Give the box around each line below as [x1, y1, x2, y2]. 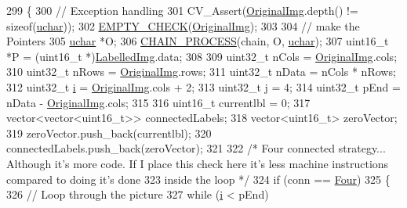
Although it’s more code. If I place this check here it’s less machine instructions [6, 155, 389, 171]
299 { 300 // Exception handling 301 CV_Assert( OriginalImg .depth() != [6, 2, 358, 18]
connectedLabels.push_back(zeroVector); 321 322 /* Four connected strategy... [6, 140, 386, 156]
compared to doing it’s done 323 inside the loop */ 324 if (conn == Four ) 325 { [6, 170, 391, 187]
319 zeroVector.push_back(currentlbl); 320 [6, 124, 212, 141]
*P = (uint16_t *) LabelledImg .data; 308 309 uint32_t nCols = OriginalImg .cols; [6, 48, 398, 64]
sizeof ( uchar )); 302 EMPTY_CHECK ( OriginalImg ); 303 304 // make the [6, 17, 360, 34]
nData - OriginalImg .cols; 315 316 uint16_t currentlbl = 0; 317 [6, 94, 311, 110]
